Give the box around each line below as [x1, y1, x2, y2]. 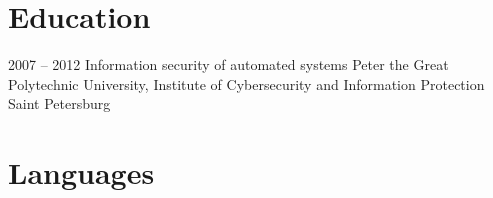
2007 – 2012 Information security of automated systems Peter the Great [8, 54, 449, 75]
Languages [8, 152, 155, 193]
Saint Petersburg [8, 93, 111, 114]
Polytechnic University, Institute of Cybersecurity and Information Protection [8, 73, 485, 94]
